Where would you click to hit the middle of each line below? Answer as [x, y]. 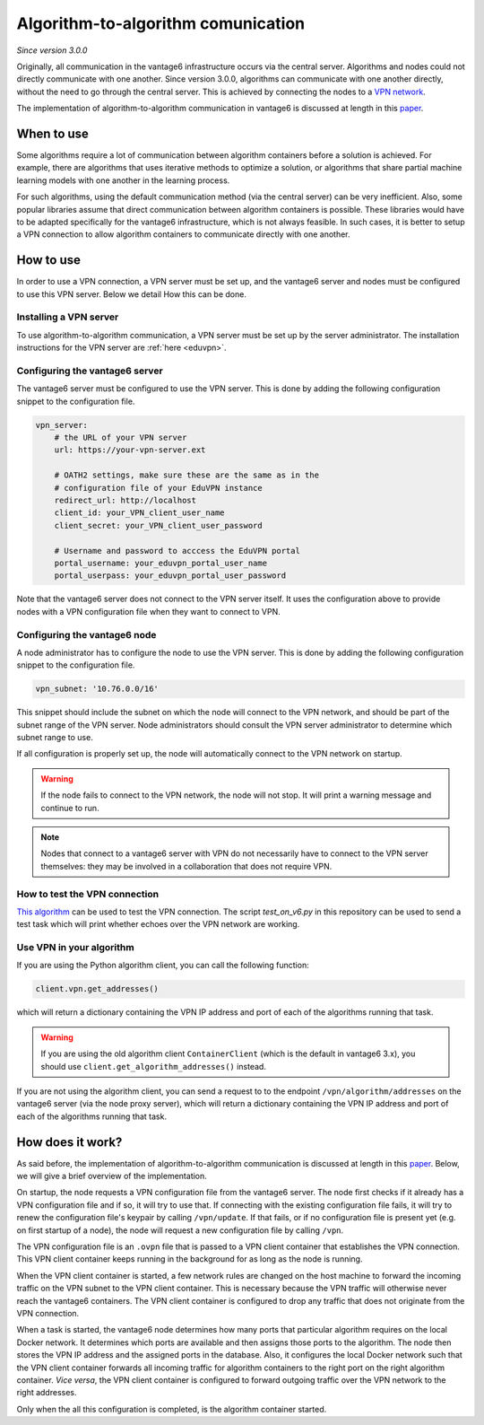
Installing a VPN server [68, 317]
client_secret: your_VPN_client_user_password [159, 525]
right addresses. [47, 1393]
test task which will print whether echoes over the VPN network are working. [158, 924]
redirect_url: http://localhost [125, 501]
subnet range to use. [55, 738]
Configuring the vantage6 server [90, 371]
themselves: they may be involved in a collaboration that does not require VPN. [186, 866]
